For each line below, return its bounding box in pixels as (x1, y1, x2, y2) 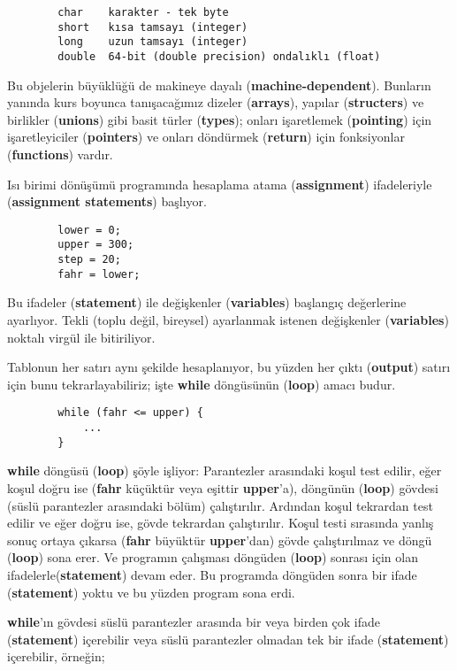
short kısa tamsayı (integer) (57, 20, 248, 34)
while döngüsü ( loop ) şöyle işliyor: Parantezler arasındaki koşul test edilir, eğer (7, 461, 442, 480)
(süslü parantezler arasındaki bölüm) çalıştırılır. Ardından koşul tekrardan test (7, 496, 433, 514)
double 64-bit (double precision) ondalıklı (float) (57, 50, 381, 63)
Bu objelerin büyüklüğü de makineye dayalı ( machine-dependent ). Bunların (7, 75, 431, 94)
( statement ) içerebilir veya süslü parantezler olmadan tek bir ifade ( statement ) (7, 629, 449, 648)
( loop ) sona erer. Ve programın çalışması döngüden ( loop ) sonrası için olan (7, 548, 418, 567)
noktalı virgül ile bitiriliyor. (7, 328, 156, 346)
